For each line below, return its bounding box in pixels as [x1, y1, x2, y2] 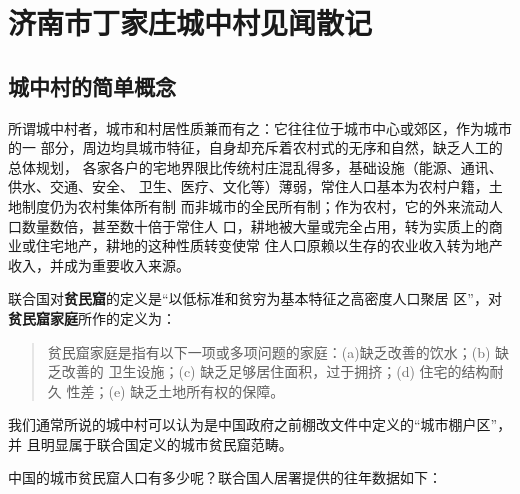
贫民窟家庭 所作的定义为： [8, 307, 176, 328]
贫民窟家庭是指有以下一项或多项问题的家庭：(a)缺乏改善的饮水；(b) [47, 341, 491, 362]
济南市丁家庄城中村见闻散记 [8, 2, 373, 43]
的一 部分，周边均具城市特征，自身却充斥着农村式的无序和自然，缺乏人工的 [8, 137, 503, 158]
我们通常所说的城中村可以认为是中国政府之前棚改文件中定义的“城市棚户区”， [8, 414, 512, 435]
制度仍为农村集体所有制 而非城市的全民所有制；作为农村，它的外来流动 [21, 195, 489, 216]
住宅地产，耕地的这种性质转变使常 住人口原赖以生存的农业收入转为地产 [35, 235, 503, 256]
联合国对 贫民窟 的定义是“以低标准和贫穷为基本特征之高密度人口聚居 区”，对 [8, 288, 502, 309]
